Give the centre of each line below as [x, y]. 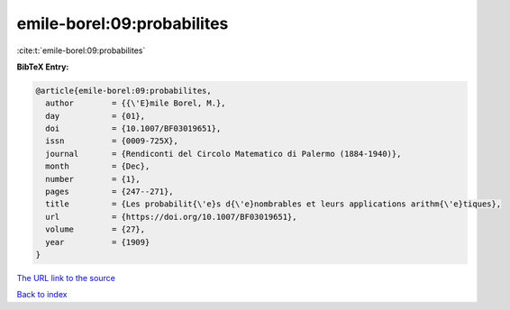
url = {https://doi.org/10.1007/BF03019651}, [171, 217]
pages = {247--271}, [110, 192]
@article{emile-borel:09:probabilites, [123, 91]
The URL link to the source [66, 278]
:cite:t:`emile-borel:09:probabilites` [81, 50]
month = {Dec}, [98, 166]
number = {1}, [93, 179]
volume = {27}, [96, 229]
